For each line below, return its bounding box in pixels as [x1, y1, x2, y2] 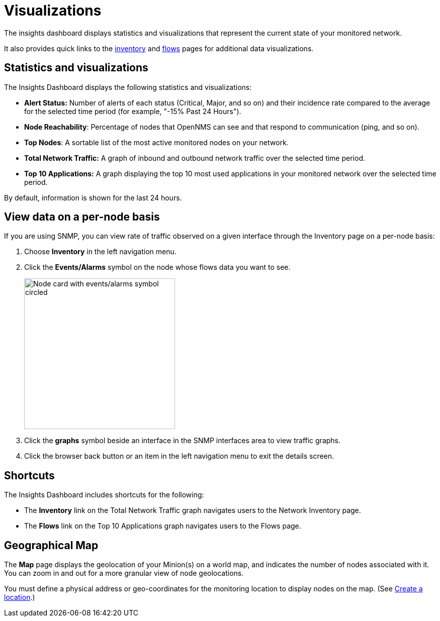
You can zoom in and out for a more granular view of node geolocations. [4, 569, 244, 578]
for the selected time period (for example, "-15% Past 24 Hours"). [24, 107, 241, 116]
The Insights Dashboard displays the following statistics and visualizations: [4, 82, 252, 91]
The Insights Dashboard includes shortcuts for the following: [4, 490, 204, 499]
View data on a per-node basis [4, 211, 160, 224]
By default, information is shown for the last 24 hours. [4, 193, 182, 202]
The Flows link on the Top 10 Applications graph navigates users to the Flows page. [24, 522, 301, 531]
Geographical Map [4, 539, 99, 552]
